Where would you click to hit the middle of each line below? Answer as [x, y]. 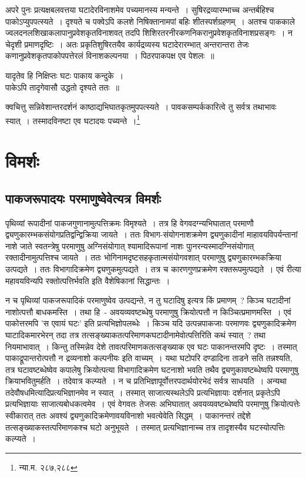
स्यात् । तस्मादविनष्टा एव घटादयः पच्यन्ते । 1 [73, 119]
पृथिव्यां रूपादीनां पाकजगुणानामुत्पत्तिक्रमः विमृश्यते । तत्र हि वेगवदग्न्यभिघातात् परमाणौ [130, 223]
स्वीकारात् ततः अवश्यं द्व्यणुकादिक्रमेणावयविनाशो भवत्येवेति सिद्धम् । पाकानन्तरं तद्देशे [128, 416]
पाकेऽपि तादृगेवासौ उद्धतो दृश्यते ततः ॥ [63, 87]
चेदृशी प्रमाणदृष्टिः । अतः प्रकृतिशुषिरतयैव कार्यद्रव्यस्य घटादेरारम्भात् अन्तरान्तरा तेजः [127, 44]
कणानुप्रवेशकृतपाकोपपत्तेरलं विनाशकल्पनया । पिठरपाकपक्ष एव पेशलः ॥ [110, 56]
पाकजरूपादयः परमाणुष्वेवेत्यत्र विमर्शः [83, 198]
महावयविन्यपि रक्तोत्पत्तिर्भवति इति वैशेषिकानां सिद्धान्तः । [88, 280]
